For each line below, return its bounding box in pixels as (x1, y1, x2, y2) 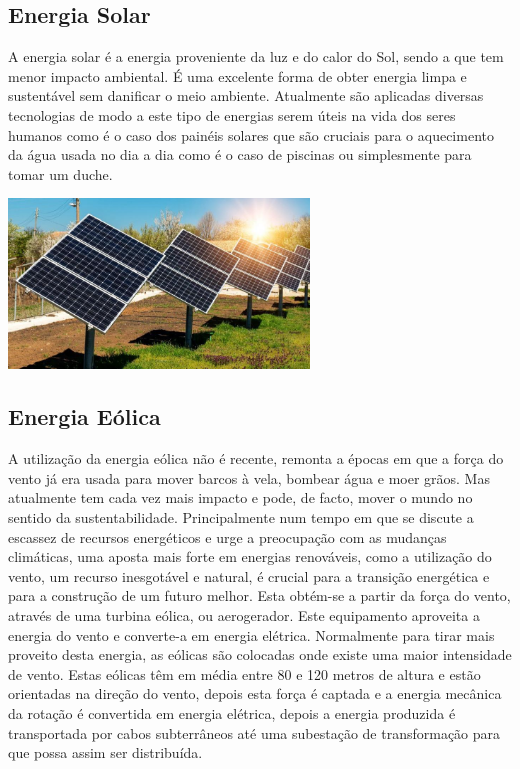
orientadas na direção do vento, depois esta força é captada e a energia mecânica (8, 683, 502, 704)
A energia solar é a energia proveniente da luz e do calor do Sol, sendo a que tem (8, 46, 504, 67)
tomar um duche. (8, 163, 113, 184)
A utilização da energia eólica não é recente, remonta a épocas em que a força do (8, 448, 504, 469)
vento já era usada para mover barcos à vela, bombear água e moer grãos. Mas (8, 467, 490, 488)
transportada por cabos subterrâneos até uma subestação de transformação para (8, 722, 501, 743)
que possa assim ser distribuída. (8, 742, 203, 763)
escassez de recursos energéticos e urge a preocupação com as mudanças (8, 526, 447, 547)
